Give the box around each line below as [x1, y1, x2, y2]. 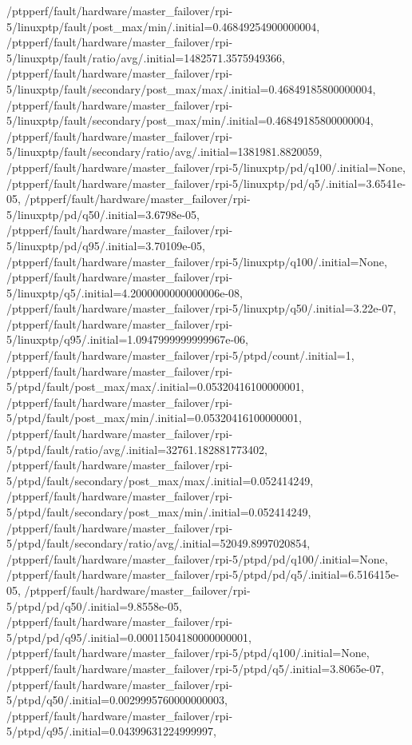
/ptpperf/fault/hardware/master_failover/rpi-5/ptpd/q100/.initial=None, [6, 644, 370, 661]
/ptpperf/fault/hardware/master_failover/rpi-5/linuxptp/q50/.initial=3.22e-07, [6, 300, 397, 317]
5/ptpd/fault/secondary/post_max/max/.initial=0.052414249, [6, 472, 314, 488]
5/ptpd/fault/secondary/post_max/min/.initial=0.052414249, [6, 504, 311, 520]
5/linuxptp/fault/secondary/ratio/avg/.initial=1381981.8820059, [6, 143, 323, 160]
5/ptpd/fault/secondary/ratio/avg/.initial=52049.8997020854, [6, 535, 311, 552]
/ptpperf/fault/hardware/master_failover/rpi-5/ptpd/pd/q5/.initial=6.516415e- [6, 566, 399, 583]
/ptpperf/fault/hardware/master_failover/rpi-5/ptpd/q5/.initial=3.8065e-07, [6, 659, 384, 676]
